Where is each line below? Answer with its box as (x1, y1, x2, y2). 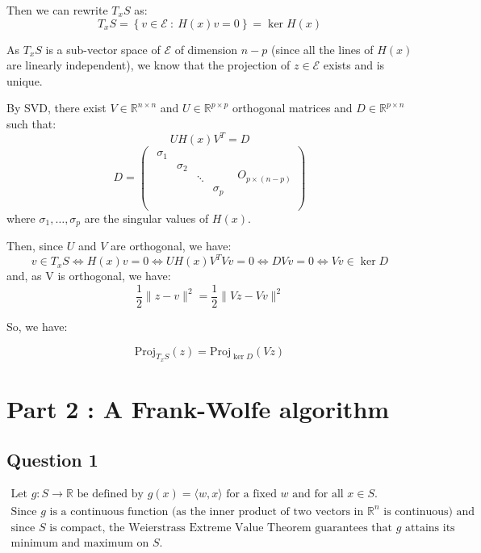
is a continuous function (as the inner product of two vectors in (49, 505, 364, 517)
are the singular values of (84, 209, 209, 226)
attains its (405, 522, 455, 534)
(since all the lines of (271, 40, 374, 57)
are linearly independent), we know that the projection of (6, 57, 291, 73)
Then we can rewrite (6, 2, 108, 18)
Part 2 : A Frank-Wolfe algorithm (6, 392, 390, 425)
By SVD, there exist (6, 99, 107, 116)
